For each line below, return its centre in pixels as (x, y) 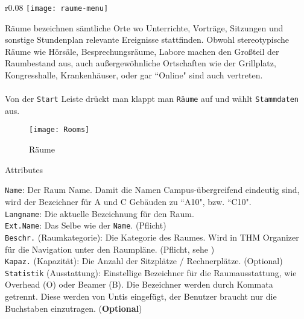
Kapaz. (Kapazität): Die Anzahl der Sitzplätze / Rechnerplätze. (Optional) (144, 261)
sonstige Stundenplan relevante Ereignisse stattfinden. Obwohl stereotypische (147, 39)
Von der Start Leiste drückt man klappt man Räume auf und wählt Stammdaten (152, 99)
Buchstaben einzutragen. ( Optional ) (74, 308)
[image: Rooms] (59, 130)
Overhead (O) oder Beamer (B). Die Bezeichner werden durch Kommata (139, 284)
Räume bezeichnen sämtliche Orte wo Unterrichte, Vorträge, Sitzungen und (144, 27)
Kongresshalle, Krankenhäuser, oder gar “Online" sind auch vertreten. (134, 75)
